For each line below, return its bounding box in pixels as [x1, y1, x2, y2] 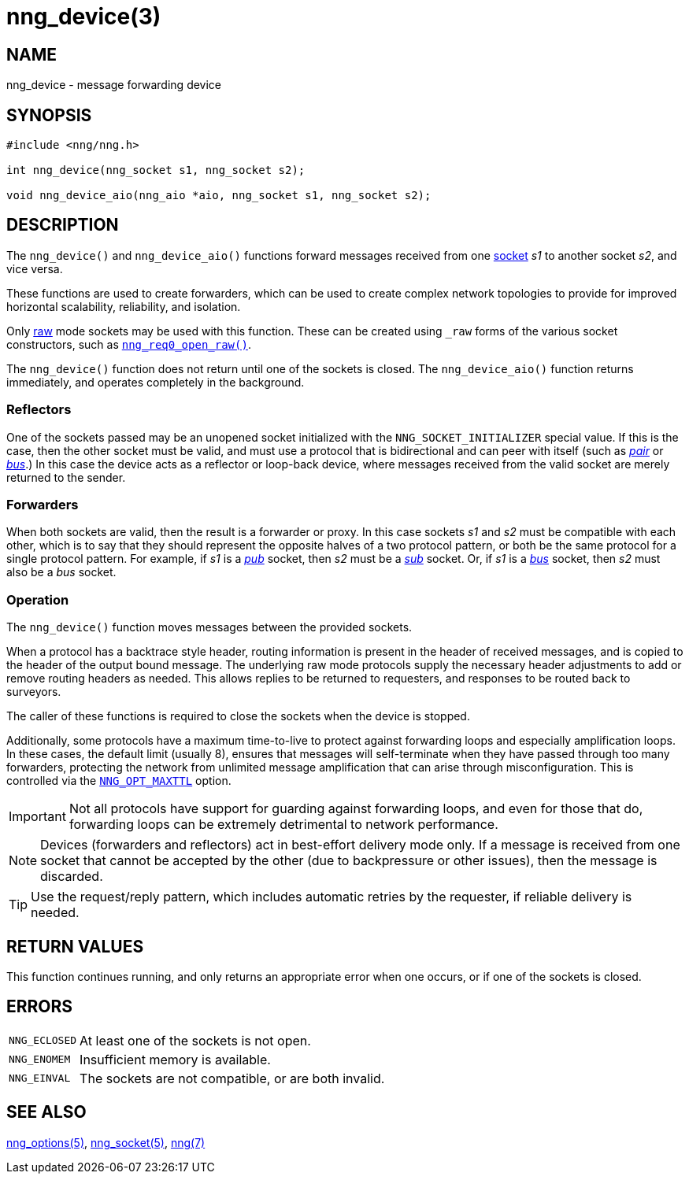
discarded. [40, 868, 103, 885]
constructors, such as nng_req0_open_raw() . [6, 337, 251, 351]
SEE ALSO [6, 1102, 87, 1123]
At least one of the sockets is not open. [80, 1032, 311, 1049]
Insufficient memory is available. [80, 1051, 271, 1067]
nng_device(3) [6, 3, 161, 30]
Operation [6, 591, 69, 608]
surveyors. [6, 685, 61, 699]
